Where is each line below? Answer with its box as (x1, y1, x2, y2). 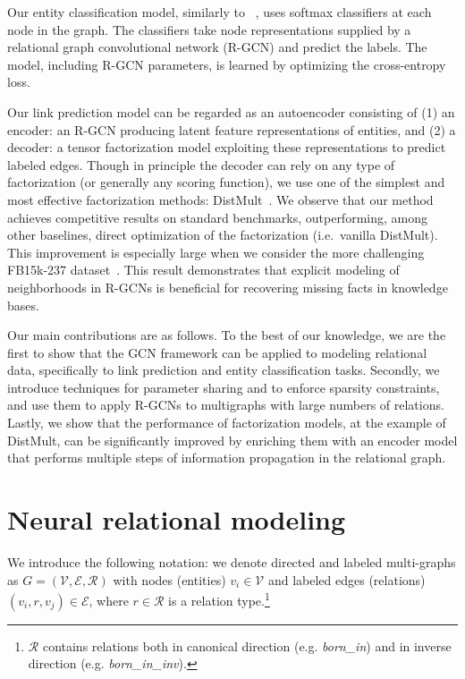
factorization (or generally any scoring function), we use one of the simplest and (7, 173, 445, 191)
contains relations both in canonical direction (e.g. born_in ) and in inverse (42, 636, 452, 655)
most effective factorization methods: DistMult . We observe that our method (7, 190, 434, 208)
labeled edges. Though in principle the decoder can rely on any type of (7, 155, 395, 174)
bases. (7, 295, 39, 314)
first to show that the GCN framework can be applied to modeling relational (7, 343, 427, 361)
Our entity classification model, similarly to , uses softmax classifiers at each (7, 3, 432, 21)
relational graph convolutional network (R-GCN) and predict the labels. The (7, 38, 427, 56)
